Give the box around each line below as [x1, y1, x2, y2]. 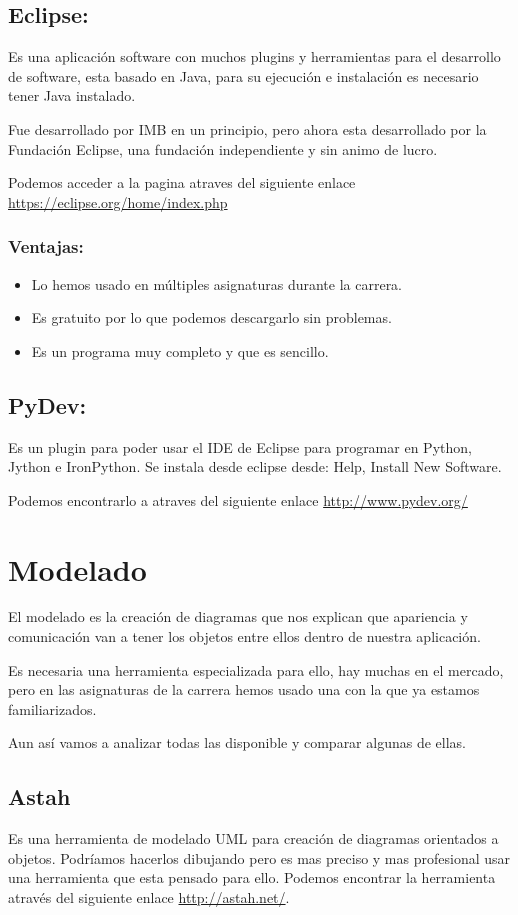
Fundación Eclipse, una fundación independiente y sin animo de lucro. [8, 138, 438, 159]
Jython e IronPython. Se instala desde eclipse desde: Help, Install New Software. [8, 456, 502, 477]
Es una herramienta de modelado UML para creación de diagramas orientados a [8, 828, 499, 849]
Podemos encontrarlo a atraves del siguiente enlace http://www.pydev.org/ [8, 489, 468, 510]
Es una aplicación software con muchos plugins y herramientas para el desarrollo [8, 46, 501, 67]
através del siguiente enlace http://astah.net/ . [8, 887, 290, 908]
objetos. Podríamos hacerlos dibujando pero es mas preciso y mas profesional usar [8, 847, 511, 868]
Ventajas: [8, 234, 84, 259]
